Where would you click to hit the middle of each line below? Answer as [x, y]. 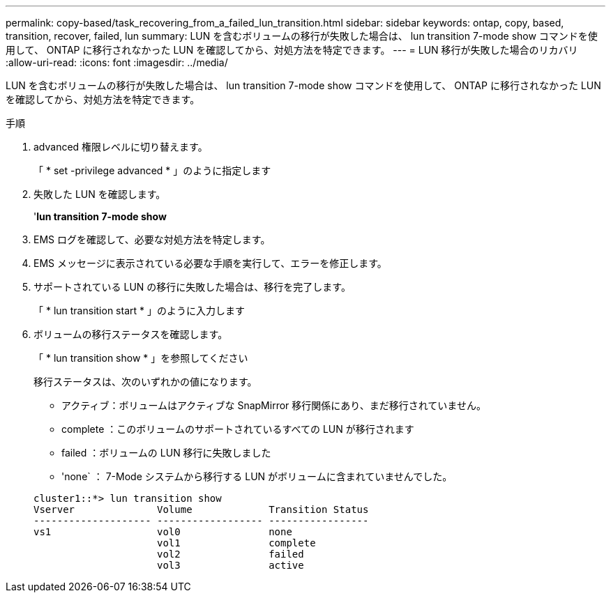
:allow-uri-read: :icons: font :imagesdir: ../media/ [117, 62]
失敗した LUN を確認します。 [100, 194]
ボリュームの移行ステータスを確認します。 [131, 334]
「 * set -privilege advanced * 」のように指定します [152, 170]
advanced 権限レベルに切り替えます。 [121, 147]
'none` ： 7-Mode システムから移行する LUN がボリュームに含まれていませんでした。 [257, 476]
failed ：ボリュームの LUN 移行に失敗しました [166, 453]
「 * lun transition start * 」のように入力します [139, 310]
